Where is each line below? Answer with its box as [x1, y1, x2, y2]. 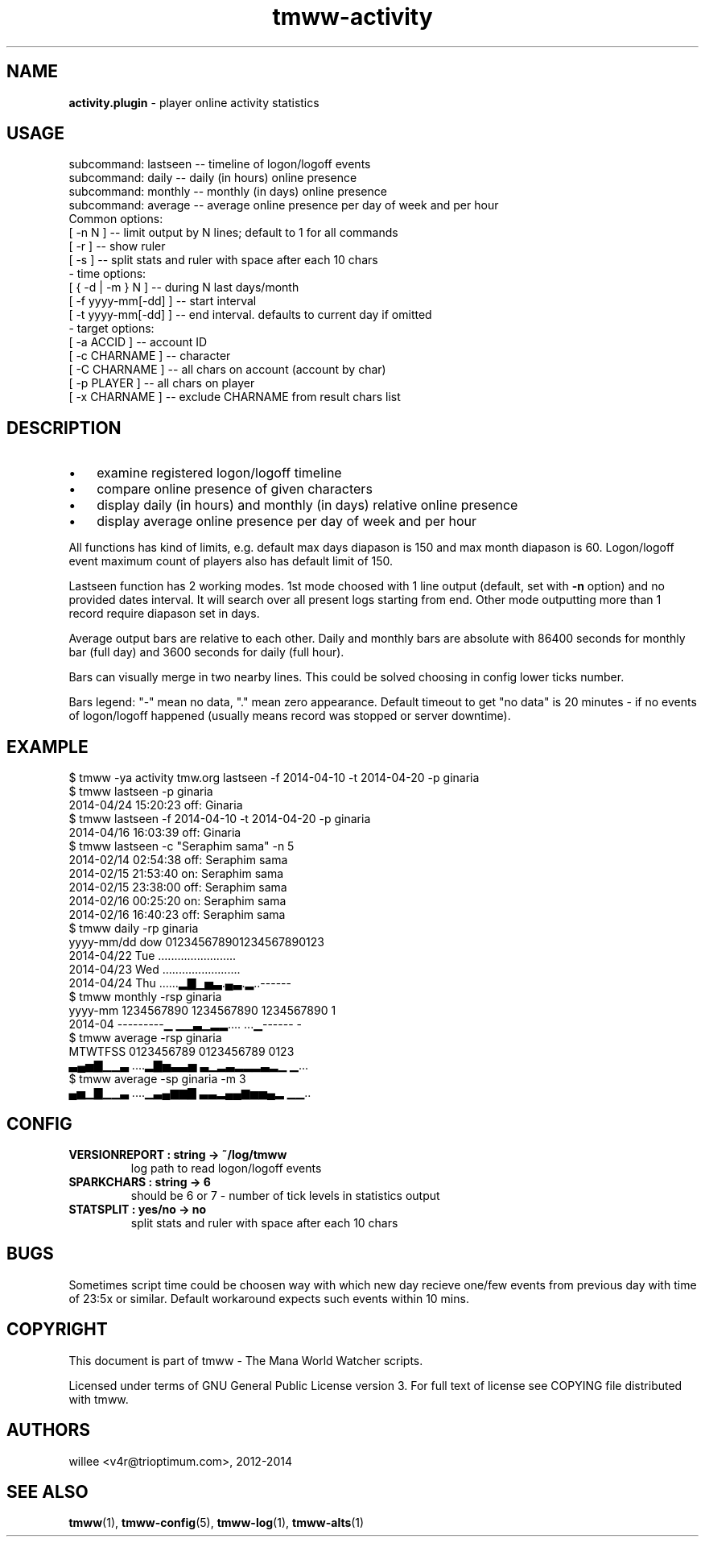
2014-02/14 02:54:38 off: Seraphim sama [68, 853, 288, 867]
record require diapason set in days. [68, 606, 260, 621]
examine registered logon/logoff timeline [97, 465, 342, 482]
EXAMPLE [6, 736, 89, 757]
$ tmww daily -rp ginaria [68, 921, 199, 936]
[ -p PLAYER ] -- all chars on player [68, 376, 255, 391]
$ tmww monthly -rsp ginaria [68, 990, 222, 1004]
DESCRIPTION [6, 417, 122, 438]
